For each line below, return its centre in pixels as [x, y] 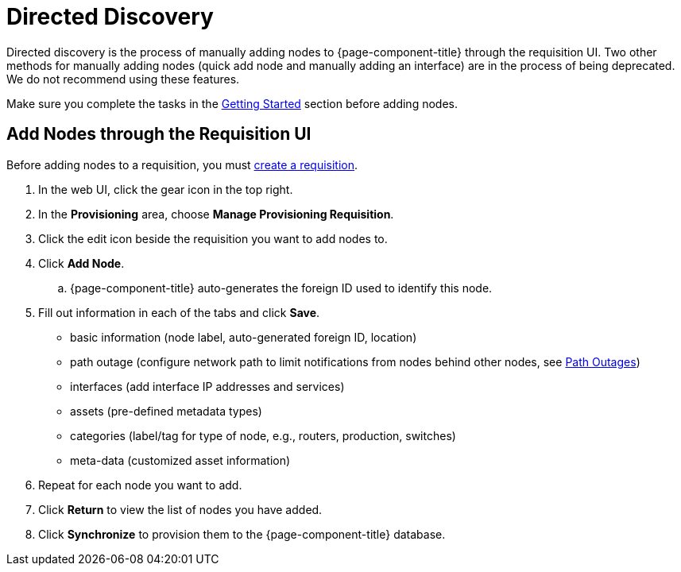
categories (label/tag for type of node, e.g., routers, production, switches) [263, 435]
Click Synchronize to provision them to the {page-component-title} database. [242, 534]
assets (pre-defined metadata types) [166, 411]
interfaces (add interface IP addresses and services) [207, 386]
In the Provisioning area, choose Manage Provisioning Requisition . [216, 214]
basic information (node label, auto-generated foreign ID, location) [244, 337]
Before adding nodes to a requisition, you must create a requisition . [182, 164]
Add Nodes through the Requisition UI [159, 134]
